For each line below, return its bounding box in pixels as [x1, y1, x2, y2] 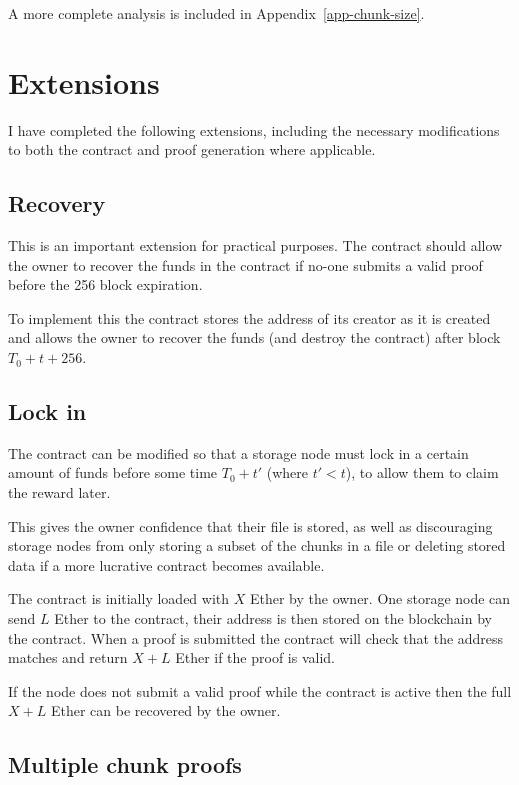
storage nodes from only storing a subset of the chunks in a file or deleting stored [8, 535, 506, 556]
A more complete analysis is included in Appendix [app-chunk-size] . [8, 3, 425, 23]
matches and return [8, 647, 128, 668]
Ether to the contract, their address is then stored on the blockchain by [54, 608, 492, 629]
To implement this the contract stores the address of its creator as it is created [8, 307, 491, 328]
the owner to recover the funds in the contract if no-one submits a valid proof [8, 254, 483, 275]
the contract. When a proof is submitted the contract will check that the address [8, 627, 504, 648]
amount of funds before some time [8, 462, 218, 483]
